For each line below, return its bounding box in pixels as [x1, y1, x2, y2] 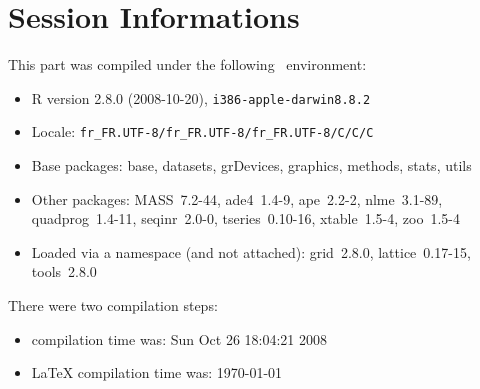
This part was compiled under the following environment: [8, 54, 367, 75]
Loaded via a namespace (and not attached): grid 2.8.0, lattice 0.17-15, [31, 241, 471, 262]
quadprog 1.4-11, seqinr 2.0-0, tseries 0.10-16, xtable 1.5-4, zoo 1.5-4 [31, 208, 460, 229]
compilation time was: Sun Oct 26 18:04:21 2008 [31, 328, 328, 349]
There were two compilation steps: [8, 295, 218, 315]
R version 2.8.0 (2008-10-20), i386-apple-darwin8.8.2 [31, 87, 371, 108]
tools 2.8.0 [31, 261, 97, 282]
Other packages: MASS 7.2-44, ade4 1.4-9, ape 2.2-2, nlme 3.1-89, [31, 188, 443, 209]
